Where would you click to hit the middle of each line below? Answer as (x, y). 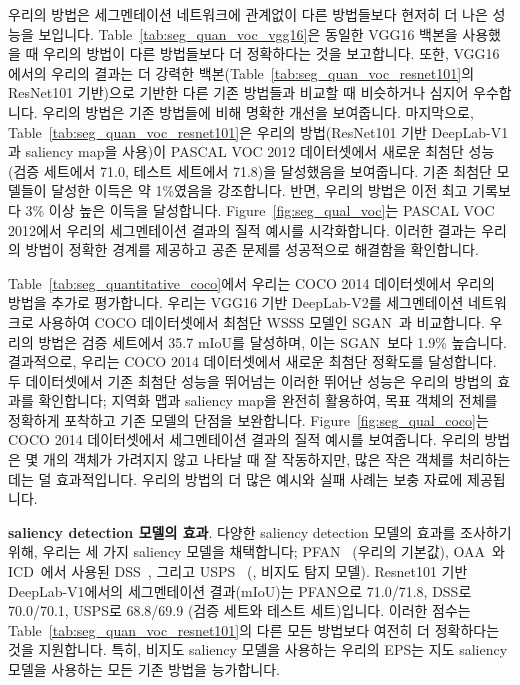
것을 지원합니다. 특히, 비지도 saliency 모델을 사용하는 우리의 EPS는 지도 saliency (258, 649)
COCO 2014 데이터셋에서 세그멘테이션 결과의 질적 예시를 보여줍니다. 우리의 (244, 439)
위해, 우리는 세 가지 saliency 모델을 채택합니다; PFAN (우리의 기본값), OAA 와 (256, 551)
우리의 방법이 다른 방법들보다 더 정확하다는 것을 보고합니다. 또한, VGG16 (271, 53)
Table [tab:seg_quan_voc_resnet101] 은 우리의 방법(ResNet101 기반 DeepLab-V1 (258, 131)
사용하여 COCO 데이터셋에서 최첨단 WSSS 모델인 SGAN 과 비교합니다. (261, 321)
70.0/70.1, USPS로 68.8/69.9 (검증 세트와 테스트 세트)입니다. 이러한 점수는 (239, 610)
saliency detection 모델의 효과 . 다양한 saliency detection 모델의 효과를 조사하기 (260, 531)
